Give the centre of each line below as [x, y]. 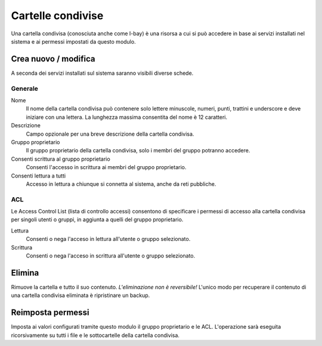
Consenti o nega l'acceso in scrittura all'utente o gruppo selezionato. [111, 255]
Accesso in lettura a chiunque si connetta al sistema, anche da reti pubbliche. [121, 184]
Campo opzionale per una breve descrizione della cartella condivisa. [110, 134]
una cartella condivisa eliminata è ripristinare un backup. [80, 295]
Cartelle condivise [57, 16]
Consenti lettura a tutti [38, 176]
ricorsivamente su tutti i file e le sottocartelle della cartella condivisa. [95, 335]
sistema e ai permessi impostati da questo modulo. [74, 41]
